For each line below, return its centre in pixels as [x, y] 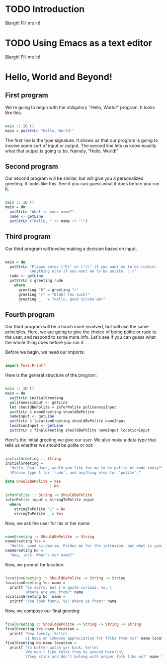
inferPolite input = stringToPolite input [50, 500]
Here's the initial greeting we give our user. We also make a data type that [81, 440]
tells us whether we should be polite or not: [49, 445]
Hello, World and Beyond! [59, 77]
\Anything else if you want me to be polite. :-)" [83, 271]
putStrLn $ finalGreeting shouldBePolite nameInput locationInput [80, 430]
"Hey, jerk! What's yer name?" [42, 555]
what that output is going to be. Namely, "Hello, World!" [62, 151]
